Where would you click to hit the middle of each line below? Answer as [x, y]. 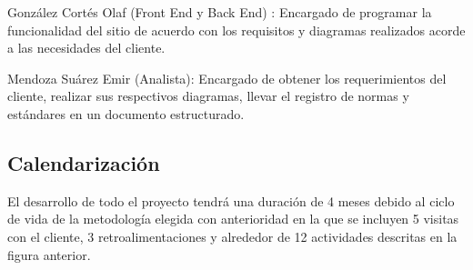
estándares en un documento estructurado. [126, 113]
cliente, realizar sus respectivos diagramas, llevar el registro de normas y [208, 96]
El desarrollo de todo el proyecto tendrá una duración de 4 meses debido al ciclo [231, 200]
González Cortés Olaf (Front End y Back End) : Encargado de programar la [220, 12]
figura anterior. [49, 254]
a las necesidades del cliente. [86, 48]
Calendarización [84, 162]
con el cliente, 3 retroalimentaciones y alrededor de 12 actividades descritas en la [232, 236]
